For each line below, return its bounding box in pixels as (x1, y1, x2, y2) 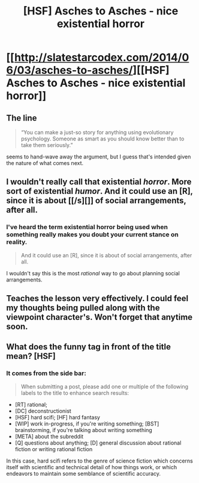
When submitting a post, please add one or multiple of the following (20, 383, 189, 390)
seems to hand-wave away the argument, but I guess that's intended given (6, 153, 191, 160)
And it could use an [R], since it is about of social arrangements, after (20, 251, 192, 259)
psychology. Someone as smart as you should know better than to (20, 135, 185, 142)
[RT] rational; (14, 401, 48, 408)
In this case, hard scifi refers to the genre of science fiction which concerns (6, 457, 193, 464)
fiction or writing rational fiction (14, 445, 93, 452)
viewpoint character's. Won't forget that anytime (6, 312, 193, 322)
